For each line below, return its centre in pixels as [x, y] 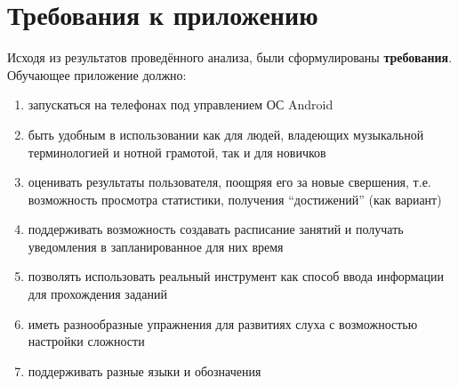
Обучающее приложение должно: [97, 74]
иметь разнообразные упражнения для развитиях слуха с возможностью [223, 323]
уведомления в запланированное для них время [156, 246]
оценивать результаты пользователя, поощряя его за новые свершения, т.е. [229, 182]
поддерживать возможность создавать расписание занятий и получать [216, 229]
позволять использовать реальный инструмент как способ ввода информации [236, 276]
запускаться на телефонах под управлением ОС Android [181, 105]
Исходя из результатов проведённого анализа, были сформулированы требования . [230, 57]
